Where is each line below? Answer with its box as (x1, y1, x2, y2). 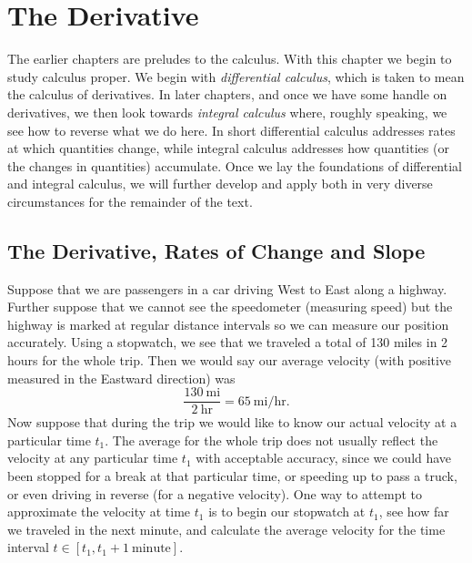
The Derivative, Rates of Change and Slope (7, 236, 426, 264)
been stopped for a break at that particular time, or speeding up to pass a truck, (7, 466, 457, 486)
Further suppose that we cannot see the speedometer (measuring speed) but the (7, 297, 453, 316)
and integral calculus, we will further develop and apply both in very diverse (7, 174, 433, 193)
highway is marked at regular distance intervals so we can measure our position (7, 314, 449, 333)
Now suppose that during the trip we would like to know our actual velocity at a (7, 413, 457, 432)
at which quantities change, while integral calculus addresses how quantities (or (7, 138, 449, 158)
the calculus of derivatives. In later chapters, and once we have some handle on (7, 85, 447, 104)
